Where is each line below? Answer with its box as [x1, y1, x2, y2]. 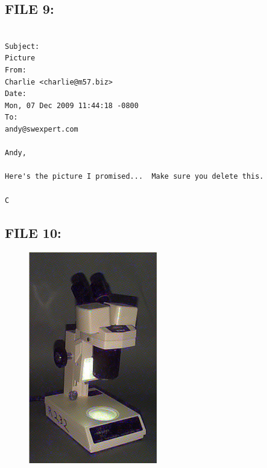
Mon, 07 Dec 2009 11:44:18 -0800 [5, 101, 139, 110]
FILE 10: [5, 223, 61, 242]
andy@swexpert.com [5, 124, 78, 133]
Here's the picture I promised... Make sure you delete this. [5, 172, 264, 181]
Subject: [5, 42, 40, 51]
